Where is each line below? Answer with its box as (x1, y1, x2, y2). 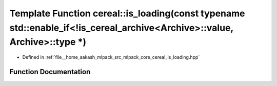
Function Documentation (9, 67, 91, 76)
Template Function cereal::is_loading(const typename (9, 8, 246, 19)
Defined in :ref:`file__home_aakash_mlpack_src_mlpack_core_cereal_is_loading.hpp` (22, 54, 200, 60)
